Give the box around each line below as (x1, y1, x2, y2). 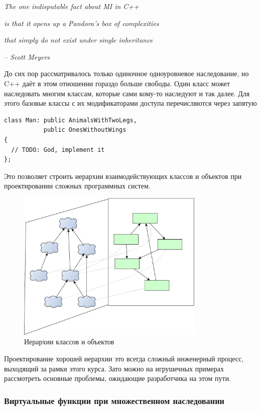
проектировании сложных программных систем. (4, 180, 151, 191)
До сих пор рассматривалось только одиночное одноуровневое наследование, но (4, 68, 249, 79)
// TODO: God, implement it (11, 146, 105, 153)
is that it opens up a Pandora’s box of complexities (4, 18, 159, 28)
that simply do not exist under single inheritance (4, 35, 153, 45)
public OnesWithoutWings (43, 126, 126, 134)
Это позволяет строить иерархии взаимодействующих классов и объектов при (4, 170, 242, 181)
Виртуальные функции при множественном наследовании (4, 394, 224, 406)
